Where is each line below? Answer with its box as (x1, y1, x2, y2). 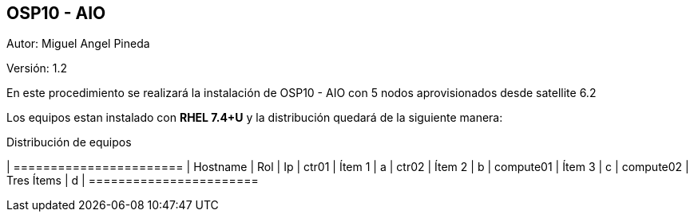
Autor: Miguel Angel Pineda (6, 37, 150, 51)
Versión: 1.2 (6, 61, 68, 76)
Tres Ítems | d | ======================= (6, 173, 259, 188)
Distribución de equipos (6, 135, 132, 150)
